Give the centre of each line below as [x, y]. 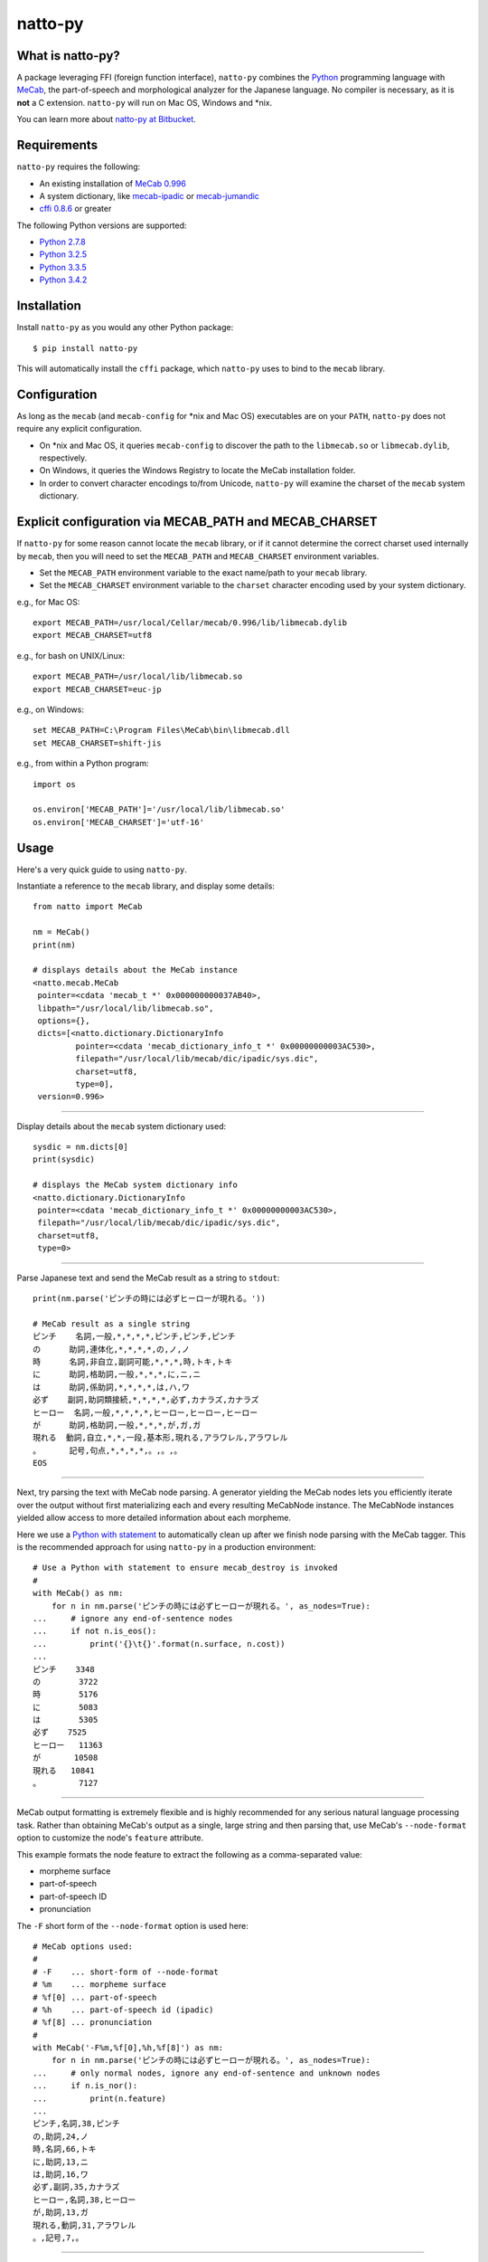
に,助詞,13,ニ [61, 2162]
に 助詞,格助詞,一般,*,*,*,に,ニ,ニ [117, 1374]
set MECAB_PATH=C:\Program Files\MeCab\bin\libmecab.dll [162, 730]
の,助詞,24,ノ [61, 2136]
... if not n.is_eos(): [95, 1631]
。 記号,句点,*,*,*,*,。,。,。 [108, 1450]
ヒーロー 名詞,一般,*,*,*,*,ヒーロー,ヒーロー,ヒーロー [145, 1412]
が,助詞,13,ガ [61, 2213]
